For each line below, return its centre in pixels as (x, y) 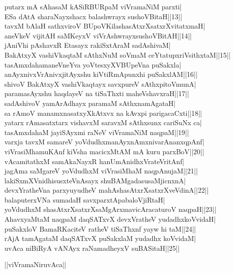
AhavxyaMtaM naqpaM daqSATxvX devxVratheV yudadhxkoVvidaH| (110, 219)
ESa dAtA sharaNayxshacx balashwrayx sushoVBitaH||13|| (93, 16)
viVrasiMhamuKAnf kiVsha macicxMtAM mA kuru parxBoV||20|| (104, 151)
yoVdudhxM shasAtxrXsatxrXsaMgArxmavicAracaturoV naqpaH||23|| (111, 209)
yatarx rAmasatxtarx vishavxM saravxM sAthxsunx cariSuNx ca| (103, 122)
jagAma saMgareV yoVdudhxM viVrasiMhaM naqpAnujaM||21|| (101, 171)
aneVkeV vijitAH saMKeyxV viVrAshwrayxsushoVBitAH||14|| (98, 35)
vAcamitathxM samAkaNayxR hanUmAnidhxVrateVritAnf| (94, 161)
